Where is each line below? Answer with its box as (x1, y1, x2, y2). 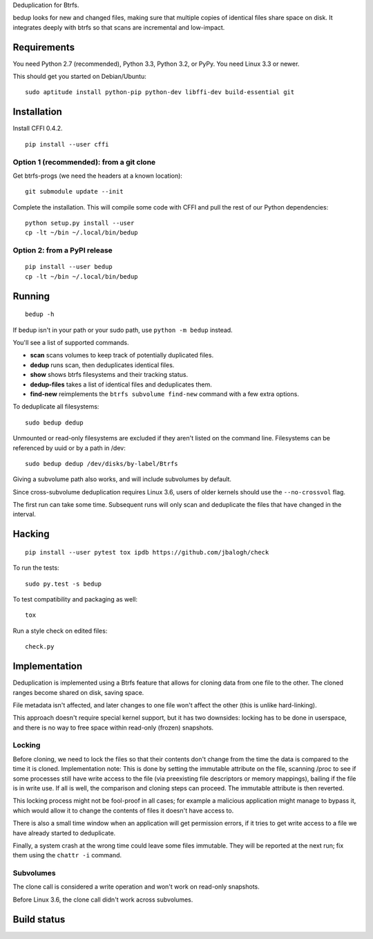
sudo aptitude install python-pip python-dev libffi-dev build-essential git (25, 89, 295, 96)
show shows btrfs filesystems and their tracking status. (30, 371, 189, 379)
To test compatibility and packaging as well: (12, 595, 138, 604)
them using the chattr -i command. (12, 851, 122, 859)
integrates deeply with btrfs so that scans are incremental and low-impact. (12, 23, 225, 31)
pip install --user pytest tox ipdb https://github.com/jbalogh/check (25, 548, 269, 556)
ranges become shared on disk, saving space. (12, 688, 144, 696)
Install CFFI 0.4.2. (12, 124, 63, 133)
